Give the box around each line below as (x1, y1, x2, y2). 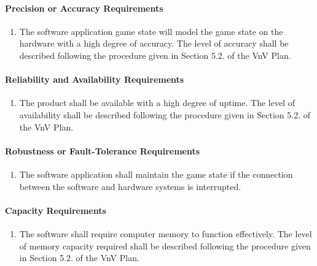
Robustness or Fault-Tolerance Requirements (5, 144, 200, 157)
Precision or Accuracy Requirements (5, 1, 163, 14)
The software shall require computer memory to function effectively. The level (19, 227, 312, 240)
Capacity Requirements (5, 203, 106, 216)
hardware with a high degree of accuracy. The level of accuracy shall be (19, 37, 289, 50)
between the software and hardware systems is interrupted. (19, 180, 241, 192)
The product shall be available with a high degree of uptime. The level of (19, 96, 295, 109)
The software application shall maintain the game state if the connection (19, 167, 293, 180)
